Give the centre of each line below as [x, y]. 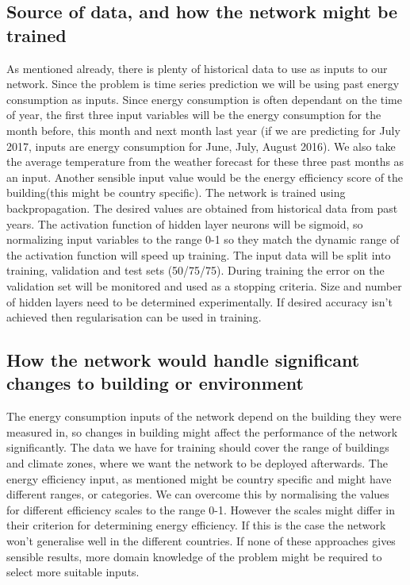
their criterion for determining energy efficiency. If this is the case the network [196, 525]
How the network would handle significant [183, 360]
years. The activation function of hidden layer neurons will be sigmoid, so [185, 223]
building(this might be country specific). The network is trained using [176, 192]
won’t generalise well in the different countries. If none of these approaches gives [201, 541]
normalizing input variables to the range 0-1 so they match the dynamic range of [203, 239]
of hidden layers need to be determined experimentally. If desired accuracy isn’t [199, 301]
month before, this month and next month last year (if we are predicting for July [203, 130]
